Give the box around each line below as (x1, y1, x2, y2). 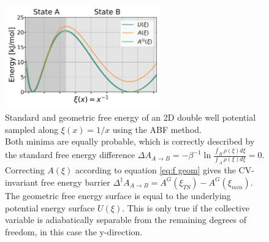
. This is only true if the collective (122, 201, 250, 214)
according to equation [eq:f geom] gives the (75, 164, 236, 176)
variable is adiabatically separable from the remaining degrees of (5, 213, 246, 226)
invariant (5, 175, 39, 188)
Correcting (5, 164, 45, 176)
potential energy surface (5, 201, 95, 214)
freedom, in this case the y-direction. (5, 225, 143, 238)
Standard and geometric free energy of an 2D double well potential (5, 111, 256, 124)
